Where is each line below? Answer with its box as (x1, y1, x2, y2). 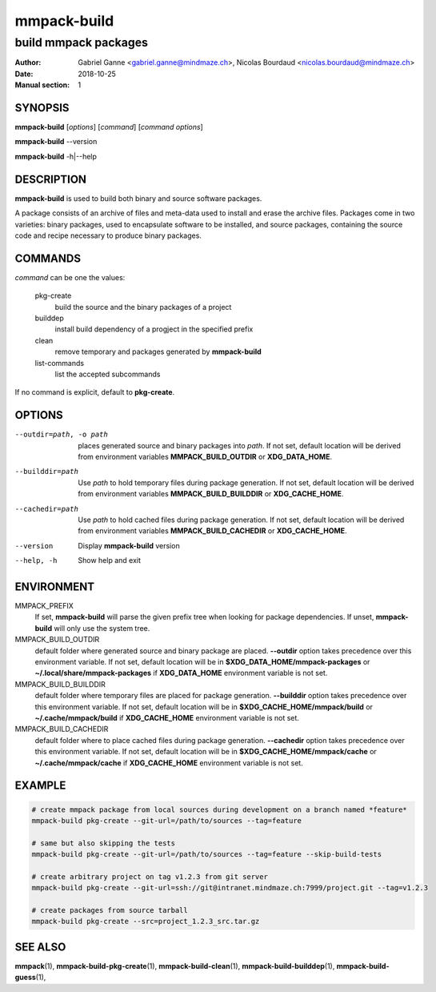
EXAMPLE (14, 779, 66, 793)
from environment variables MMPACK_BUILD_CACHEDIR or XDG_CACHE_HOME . (78, 526, 347, 536)
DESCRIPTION (14, 172, 87, 186)
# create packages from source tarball (31, 906, 188, 915)
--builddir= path (14, 467, 79, 476)
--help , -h (14, 556, 58, 565)
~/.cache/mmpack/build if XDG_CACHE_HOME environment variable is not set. (34, 713, 300, 722)
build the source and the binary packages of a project (54, 302, 232, 311)
